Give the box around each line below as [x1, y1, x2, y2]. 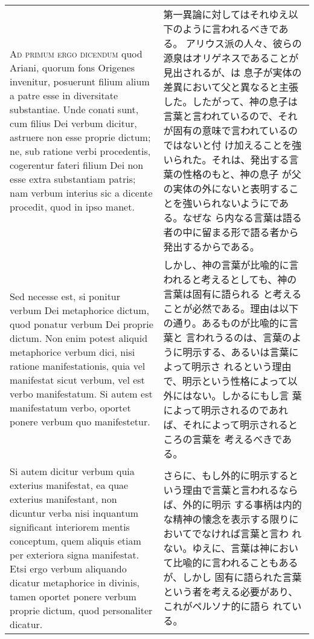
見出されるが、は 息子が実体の [163, 65, 302, 79]
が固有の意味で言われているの [163, 123, 298, 137]
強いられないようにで [182, 196, 279, 210]
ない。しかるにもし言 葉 [192, 388, 302, 402]
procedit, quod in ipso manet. [10, 200, 135, 214]
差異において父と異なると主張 [163, 80, 298, 94]
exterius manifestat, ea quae [10, 478, 129, 492]
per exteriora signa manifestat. [10, 548, 139, 562]
